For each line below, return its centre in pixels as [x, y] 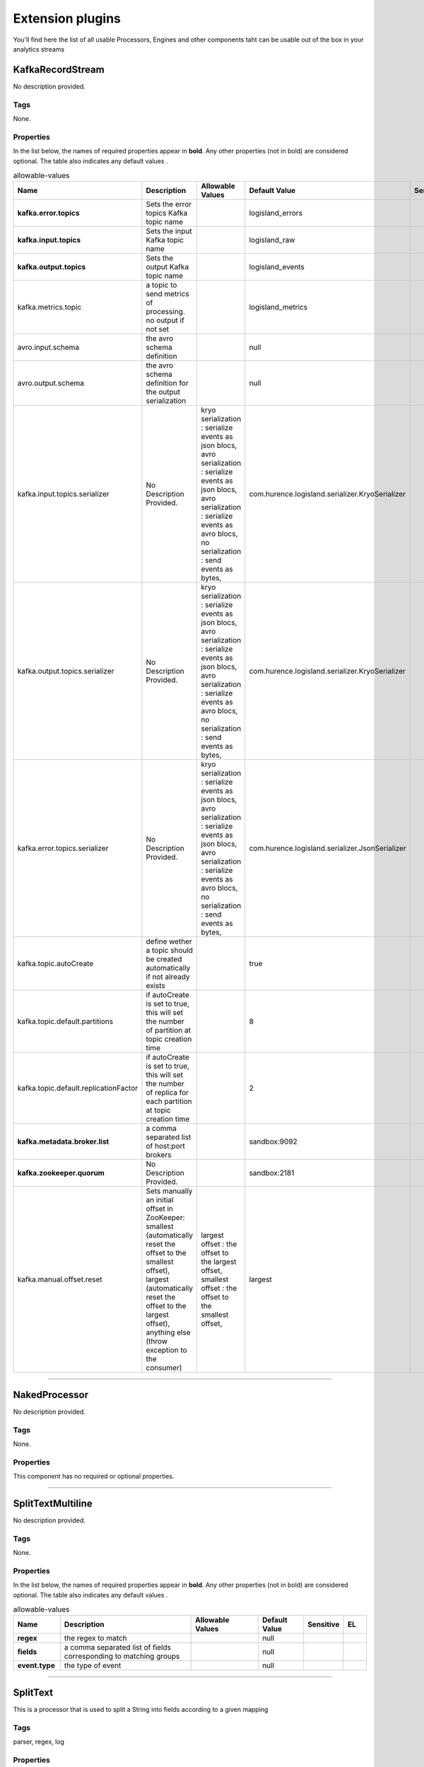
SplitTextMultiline [53, 1503]
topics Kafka [167, 213]
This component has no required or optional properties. [94, 1477]
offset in [159, 1209]
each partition [169, 1101]
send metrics [168, 294]
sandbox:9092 [273, 1141]
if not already [168, 977]
